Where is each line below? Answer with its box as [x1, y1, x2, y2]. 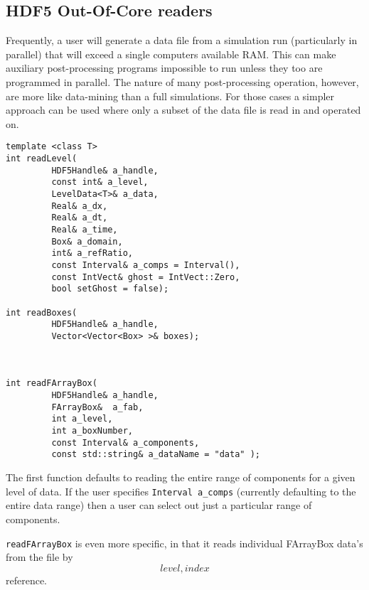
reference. [6, 572, 48, 587]
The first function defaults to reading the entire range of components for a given [6, 470, 355, 485]
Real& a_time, [51, 224, 118, 235]
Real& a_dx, [51, 200, 108, 211]
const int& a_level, [51, 177, 149, 188]
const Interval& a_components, [51, 437, 200, 448]
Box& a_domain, [51, 236, 123, 247]
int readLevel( [6, 154, 77, 164]
